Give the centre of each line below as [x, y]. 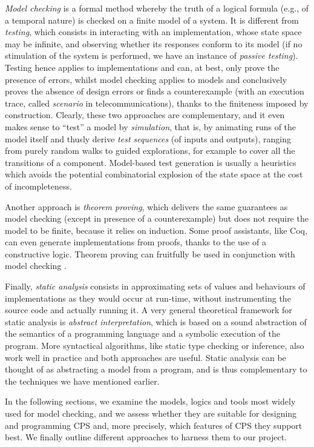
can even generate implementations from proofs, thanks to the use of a [136, 242]
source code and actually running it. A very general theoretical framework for [149, 310]
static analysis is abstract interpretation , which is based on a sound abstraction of [156, 321]
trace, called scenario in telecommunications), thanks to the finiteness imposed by [157, 103]
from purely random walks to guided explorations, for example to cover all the [150, 151]
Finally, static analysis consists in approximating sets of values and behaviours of [155, 286]
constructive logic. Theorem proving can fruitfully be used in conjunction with [150, 253]
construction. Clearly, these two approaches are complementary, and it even [145, 115]
